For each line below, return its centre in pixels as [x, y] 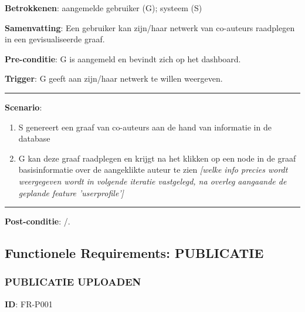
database [34, 138]
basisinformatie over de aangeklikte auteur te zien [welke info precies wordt [153, 170]
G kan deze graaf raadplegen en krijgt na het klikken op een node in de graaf [157, 158]
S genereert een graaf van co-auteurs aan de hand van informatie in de [145, 127]
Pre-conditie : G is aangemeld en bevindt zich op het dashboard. [123, 58]
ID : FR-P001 [29, 303]
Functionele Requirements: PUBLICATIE [134, 253]
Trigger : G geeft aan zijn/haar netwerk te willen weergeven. [114, 78]
